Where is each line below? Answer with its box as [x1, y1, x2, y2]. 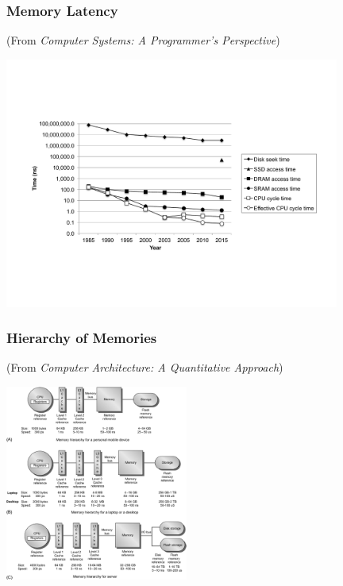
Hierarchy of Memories [6, 328, 157, 348]
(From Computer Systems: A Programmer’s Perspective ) [6, 32, 280, 48]
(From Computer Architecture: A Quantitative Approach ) [6, 359, 283, 376]
